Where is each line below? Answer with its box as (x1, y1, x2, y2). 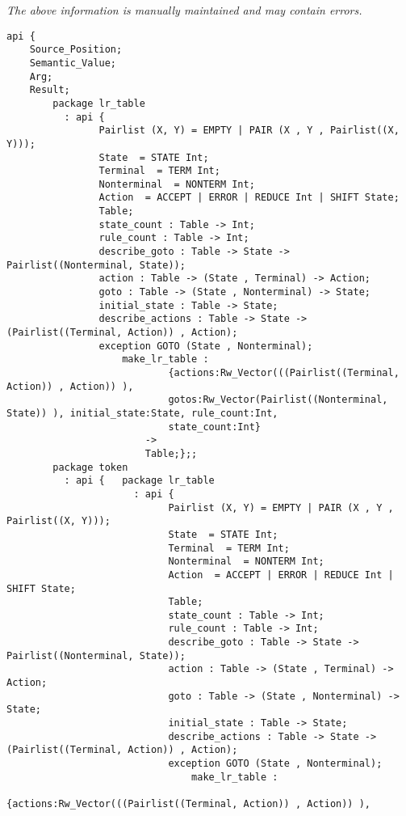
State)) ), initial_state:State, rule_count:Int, (6, 407, 278, 419)
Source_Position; (29, 44, 123, 56)
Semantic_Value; (29, 57, 117, 69)
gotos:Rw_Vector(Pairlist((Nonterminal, (168, 394, 388, 406)
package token (52, 461, 128, 473)
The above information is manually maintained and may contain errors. (6, 2, 362, 18)
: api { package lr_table (64, 475, 215, 487)
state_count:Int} (168, 421, 261, 433)
